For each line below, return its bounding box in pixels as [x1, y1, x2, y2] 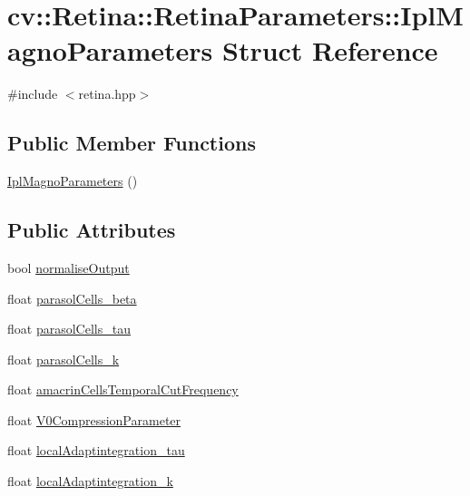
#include [7, 84, 58, 103]
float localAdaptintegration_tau [7, 441, 185, 460]
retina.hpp [78, 84, 136, 103]
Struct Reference [221, 32, 438, 69]
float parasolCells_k [7, 349, 120, 368]
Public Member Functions [7, 129, 256, 157]
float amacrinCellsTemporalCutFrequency [7, 380, 239, 399]
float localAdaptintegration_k [7, 472, 173, 491]
